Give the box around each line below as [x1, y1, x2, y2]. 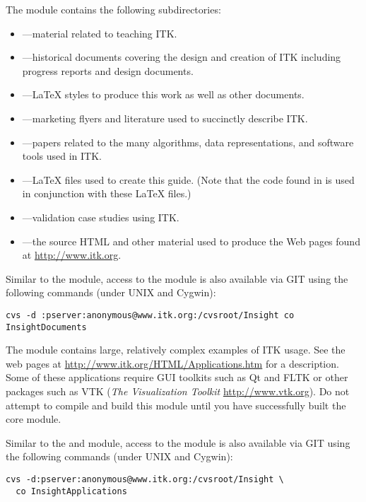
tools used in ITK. [22, 148, 102, 163]
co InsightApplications [16, 486, 127, 496]
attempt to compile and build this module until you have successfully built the [6, 397, 346, 412]
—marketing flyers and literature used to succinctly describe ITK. [22, 110, 308, 125]
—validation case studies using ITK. [22, 209, 179, 224]
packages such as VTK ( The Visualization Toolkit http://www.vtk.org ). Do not [6, 384, 350, 398]
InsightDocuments [6, 322, 87, 332]
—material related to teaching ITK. [22, 25, 177, 40]
